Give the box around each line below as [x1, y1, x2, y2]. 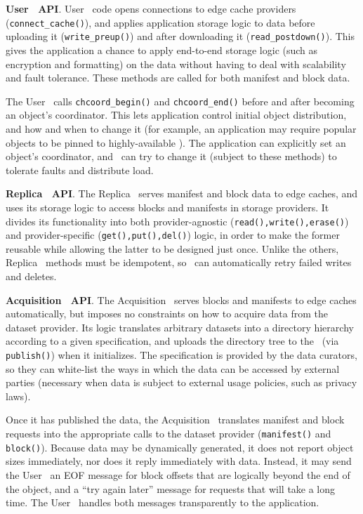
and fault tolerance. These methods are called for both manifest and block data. [6, 70, 350, 85]
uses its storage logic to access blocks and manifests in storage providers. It [6, 199, 329, 214]
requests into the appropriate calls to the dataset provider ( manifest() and [6, 426, 331, 440]
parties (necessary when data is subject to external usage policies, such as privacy [6, 375, 357, 390]
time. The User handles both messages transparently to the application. [6, 495, 319, 510]
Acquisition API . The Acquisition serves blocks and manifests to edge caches [6, 292, 357, 307]
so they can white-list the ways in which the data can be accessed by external [6, 361, 340, 376]
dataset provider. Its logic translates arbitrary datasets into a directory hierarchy [6, 319, 354, 334]
